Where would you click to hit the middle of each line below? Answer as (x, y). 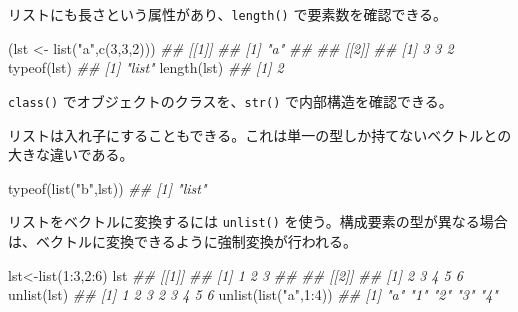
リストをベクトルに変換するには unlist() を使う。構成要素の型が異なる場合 (258, 221)
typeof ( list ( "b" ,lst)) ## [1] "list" (107, 187)
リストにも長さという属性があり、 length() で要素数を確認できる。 (228, 14)
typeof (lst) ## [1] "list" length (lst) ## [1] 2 (146, 67)
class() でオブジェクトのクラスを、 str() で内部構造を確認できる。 (230, 100)
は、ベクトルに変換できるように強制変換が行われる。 (183, 240)
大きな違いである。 (71, 154)
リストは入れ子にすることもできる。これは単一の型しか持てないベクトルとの (260, 134)
